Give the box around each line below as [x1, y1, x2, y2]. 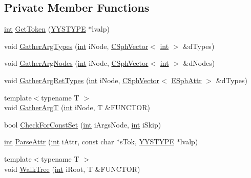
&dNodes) [183, 58, 215, 68]
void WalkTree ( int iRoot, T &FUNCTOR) [4, 163, 140, 174]
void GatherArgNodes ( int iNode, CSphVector [4, 58, 149, 68]
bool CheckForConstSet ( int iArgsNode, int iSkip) [4, 119, 161, 130]
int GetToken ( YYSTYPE [4, 23, 86, 34]
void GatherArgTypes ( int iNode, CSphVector [4, 40, 149, 51]
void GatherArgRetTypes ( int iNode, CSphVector [4, 74, 160, 85]
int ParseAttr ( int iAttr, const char [4, 136, 114, 147]
